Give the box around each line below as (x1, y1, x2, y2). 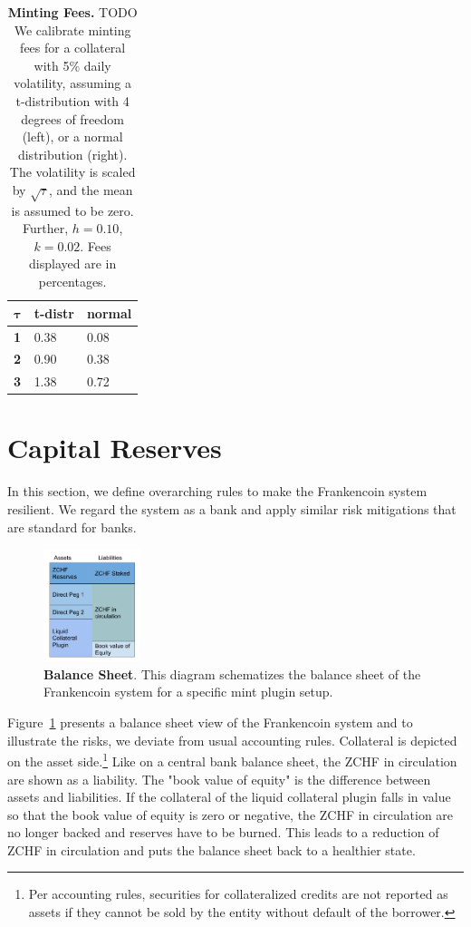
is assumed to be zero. (11, 200, 134, 220)
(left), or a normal (22, 127, 123, 146)
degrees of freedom (21, 109, 124, 128)
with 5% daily (34, 55, 111, 74)
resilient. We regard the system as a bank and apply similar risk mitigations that (7, 500, 457, 519)
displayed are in (29, 254, 117, 273)
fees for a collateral (20, 38, 126, 57)
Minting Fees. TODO (7, 3, 138, 21)
